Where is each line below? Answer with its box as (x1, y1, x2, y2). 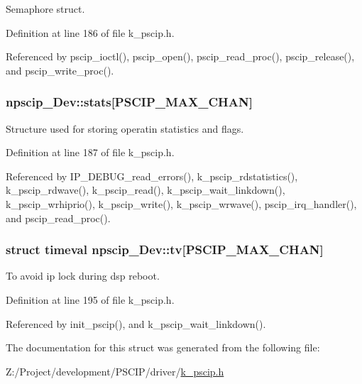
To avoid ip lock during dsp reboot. (6, 268, 160, 283)
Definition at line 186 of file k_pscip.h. (6, 25, 175, 40)
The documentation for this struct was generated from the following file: (6, 340, 320, 355)
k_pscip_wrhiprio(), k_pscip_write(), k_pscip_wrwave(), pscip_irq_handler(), (6, 196, 357, 211)
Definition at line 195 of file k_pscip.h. (6, 292, 175, 307)
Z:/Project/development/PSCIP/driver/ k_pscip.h (6, 363, 224, 378)
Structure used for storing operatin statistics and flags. (6, 121, 244, 136)
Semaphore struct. (6, 1, 85, 16)
